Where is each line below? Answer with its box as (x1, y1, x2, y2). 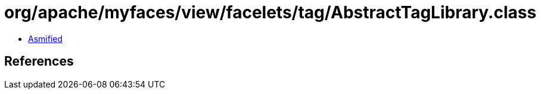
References (4, 54, 74, 69)
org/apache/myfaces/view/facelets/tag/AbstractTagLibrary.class (4, 2, 537, 22)
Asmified (28, 33, 63, 44)
